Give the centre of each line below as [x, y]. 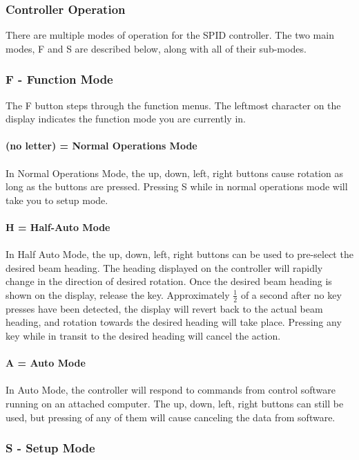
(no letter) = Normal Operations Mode [101, 146]
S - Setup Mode [50, 448]
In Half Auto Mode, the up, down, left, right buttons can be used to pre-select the [179, 254]
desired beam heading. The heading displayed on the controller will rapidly [164, 267]
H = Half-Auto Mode [58, 227]
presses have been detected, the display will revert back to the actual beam [164, 308]
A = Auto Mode [46, 363]
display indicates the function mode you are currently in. [126, 119]
